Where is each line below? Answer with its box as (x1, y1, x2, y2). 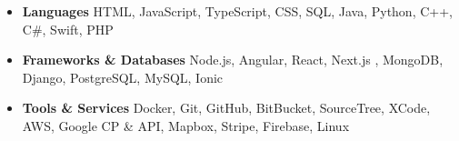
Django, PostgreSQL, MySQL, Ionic (22, 67, 224, 86)
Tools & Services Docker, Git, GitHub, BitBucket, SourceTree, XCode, (22, 98, 431, 117)
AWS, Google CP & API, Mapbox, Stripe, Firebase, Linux (22, 116, 350, 135)
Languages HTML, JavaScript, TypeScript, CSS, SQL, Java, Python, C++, (22, 2, 453, 20)
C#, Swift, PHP (22, 19, 114, 38)
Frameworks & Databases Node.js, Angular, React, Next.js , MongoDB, (22, 50, 444, 69)
